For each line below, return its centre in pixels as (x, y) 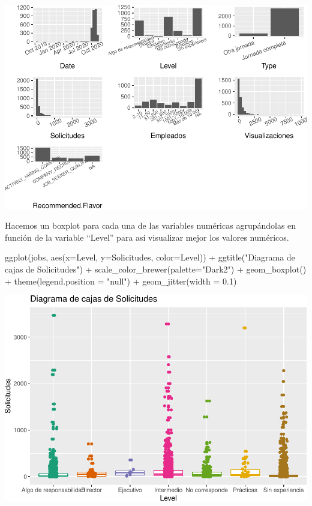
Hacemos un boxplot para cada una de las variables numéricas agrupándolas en (151, 225)
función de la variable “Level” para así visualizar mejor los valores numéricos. (147, 237)
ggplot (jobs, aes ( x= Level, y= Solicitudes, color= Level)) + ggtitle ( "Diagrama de (150, 257)
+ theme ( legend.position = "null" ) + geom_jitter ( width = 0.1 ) (121, 281)
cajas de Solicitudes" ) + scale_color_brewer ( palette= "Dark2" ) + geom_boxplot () (156, 269)
